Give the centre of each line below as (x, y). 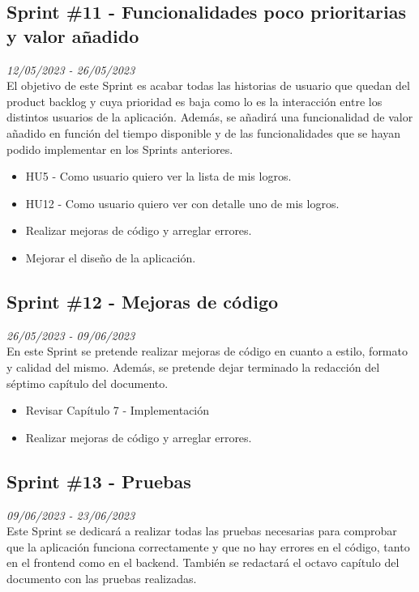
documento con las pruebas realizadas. (102, 578)
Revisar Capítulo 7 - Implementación (118, 410)
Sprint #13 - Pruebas (99, 481)
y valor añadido (73, 35)
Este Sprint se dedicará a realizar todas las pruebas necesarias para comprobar (202, 531)
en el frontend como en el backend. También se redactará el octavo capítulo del (203, 562)
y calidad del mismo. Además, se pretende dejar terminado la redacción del (193, 366)
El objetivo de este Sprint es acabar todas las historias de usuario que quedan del (208, 85)
